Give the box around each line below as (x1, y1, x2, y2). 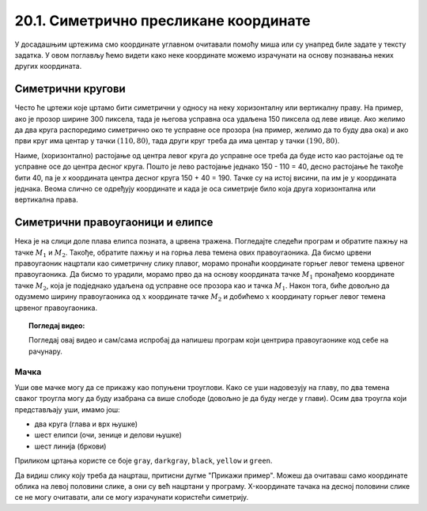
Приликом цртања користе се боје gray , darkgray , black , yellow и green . (14, 456, 273, 466)
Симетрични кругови (14, 82, 126, 96)
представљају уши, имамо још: (14, 404, 120, 414)
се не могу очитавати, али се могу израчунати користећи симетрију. (14, 493, 249, 502)
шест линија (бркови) (34, 441, 107, 451)
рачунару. (28, 346, 63, 356)
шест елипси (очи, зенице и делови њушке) (34, 430, 182, 440)
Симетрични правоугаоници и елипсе (14, 216, 213, 229)
